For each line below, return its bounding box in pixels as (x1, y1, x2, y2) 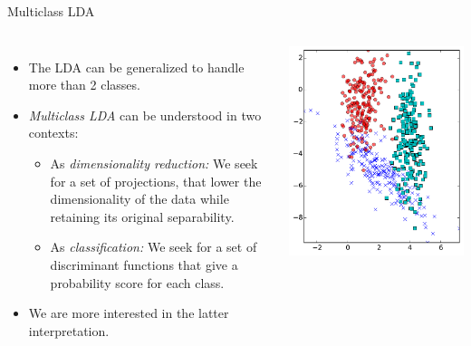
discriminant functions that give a (50, 255, 238, 274)
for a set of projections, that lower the (50, 171, 262, 190)
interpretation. (28, 321, 110, 340)
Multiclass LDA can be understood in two (28, 105, 262, 124)
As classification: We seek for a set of (50, 237, 257, 256)
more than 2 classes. (28, 75, 140, 94)
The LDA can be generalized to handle (28, 57, 245, 76)
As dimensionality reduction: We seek (50, 153, 258, 172)
